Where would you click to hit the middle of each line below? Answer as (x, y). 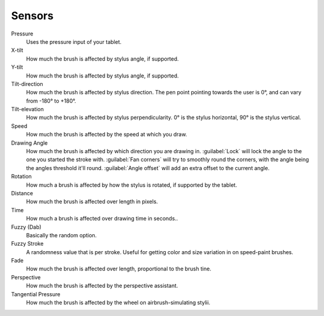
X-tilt (17, 50)
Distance (22, 193)
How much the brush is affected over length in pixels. (92, 202)
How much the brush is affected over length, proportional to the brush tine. (119, 269)
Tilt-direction (27, 84)
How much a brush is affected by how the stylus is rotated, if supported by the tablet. (131, 185)
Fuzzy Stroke (27, 244)
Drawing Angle (29, 143)
